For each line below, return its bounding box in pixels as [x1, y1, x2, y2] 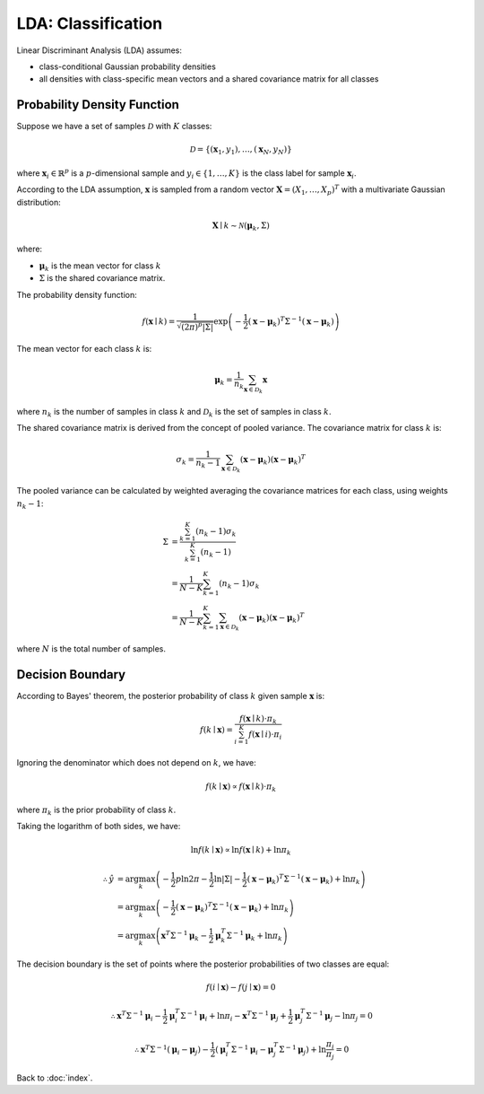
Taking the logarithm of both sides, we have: [16, 821, 181, 832]
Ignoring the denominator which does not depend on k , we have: [16, 757, 256, 768]
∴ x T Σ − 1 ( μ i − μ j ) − [134, 1043, 210, 1056]
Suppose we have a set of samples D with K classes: [16, 121, 212, 132]
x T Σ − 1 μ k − [160, 929, 208, 942]
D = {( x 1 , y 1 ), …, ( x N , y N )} [189, 144, 293, 157]
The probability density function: [16, 289, 138, 300]
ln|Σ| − [213, 874, 241, 884]
